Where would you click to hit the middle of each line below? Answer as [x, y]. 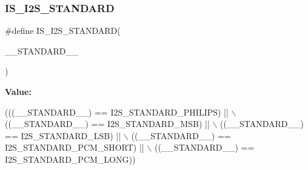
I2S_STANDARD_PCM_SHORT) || [75, 147]
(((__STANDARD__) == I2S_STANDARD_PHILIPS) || [117, 112]
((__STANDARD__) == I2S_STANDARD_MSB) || [107, 124]
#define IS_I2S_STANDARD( [63, 31]
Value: [18, 91]
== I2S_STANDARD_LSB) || [63, 135]
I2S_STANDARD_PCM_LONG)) [70, 159]
